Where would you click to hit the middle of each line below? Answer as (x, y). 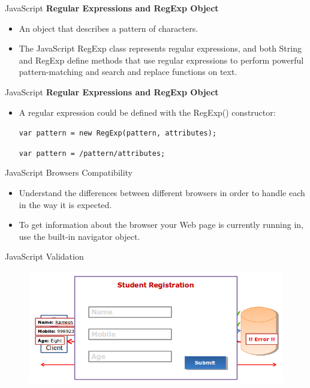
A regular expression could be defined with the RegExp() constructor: (147, 112)
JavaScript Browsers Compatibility (69, 172)
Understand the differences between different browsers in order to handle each (162, 193)
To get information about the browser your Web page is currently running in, (161, 225)
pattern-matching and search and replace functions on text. (128, 72)
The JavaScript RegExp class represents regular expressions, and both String (160, 48)
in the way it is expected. (65, 204)
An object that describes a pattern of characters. (109, 28)
